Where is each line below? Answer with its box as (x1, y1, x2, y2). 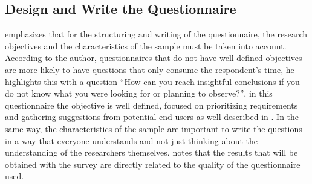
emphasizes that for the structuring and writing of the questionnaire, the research (5, 28, 308, 40)
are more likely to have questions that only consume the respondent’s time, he (5, 63, 294, 75)
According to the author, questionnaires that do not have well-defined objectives (5, 51, 302, 64)
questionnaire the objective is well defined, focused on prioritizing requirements (5, 98, 298, 111)
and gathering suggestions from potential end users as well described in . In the (5, 110, 299, 123)
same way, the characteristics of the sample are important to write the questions (5, 122, 302, 135)
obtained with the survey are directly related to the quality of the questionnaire (5, 157, 301, 170)
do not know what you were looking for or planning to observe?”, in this (5, 87, 273, 100)
